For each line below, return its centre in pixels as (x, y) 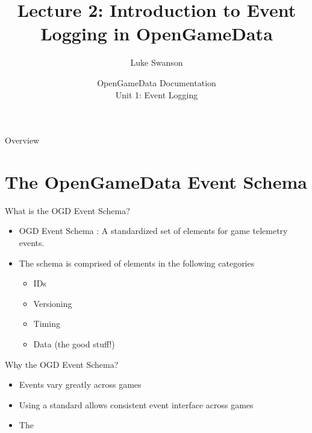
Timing (47, 324)
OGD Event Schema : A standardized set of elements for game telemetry (153, 231)
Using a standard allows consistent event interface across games (136, 404)
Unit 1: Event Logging (157, 94)
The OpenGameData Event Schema (156, 181)
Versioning (53, 303)
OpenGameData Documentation (157, 82)
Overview (22, 140)
